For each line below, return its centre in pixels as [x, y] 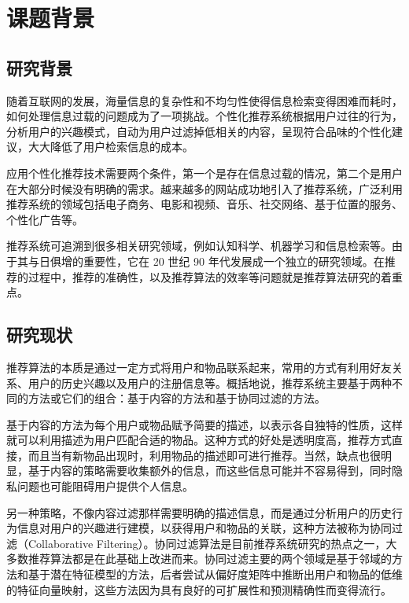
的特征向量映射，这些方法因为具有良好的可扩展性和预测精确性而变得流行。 [199, 589]
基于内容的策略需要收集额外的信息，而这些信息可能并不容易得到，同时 [210, 471]
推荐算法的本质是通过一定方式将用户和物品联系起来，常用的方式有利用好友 [199, 367]
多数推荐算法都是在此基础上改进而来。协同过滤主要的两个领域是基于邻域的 [199, 559]
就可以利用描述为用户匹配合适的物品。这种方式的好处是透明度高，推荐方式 [199, 440]
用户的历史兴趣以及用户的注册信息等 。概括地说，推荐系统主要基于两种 [210, 382]
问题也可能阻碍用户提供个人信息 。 [105, 486]
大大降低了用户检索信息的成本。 [111, 147]
